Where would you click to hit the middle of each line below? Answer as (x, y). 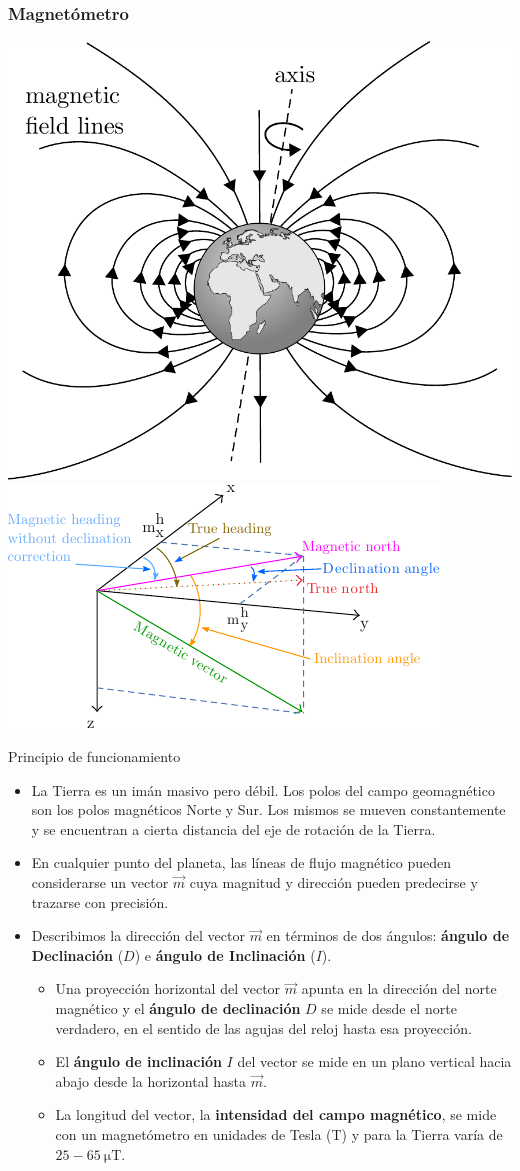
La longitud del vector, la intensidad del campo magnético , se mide (276, 1114)
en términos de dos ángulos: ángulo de (388, 935)
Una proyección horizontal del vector (168, 988)
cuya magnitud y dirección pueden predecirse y (333, 882)
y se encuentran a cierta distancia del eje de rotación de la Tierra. (233, 828)
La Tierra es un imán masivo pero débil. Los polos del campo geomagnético (263, 789)
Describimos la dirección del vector (138, 935)
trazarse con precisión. (100, 901)
